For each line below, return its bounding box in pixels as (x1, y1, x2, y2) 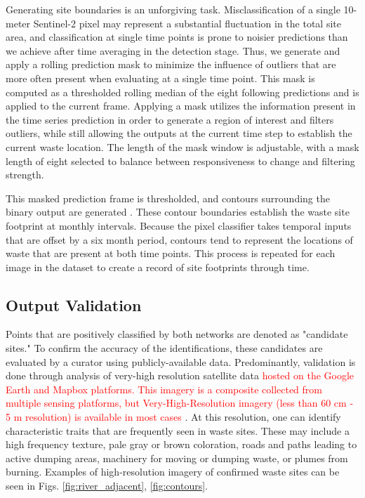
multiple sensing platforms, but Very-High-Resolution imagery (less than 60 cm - (6, 395, 354, 410)
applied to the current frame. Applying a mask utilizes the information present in (6, 98, 356, 113)
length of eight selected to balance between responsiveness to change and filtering (6, 153, 355, 168)
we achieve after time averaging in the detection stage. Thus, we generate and (6, 43, 340, 58)
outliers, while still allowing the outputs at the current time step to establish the (6, 126, 352, 140)
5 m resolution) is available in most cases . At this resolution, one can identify (6, 409, 341, 424)
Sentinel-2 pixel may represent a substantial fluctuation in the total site (33, 15, 341, 30)
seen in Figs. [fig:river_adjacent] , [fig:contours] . (6, 478, 208, 493)
